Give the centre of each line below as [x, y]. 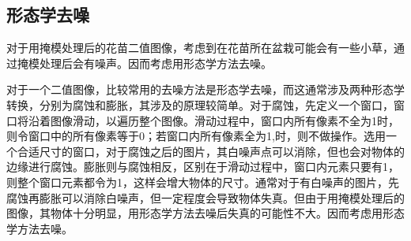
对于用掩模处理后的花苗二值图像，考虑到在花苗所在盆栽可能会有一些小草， [200, 48]
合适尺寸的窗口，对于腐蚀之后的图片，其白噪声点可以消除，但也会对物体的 [211, 151]
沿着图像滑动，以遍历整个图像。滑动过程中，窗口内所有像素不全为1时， [213, 120]
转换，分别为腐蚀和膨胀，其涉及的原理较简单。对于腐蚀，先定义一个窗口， [200, 104]
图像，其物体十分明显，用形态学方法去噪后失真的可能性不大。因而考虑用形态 [205, 213]
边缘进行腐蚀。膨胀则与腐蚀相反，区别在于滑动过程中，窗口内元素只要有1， [203, 167]
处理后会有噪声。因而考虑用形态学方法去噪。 [155, 63]
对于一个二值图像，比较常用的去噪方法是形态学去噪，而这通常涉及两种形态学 [205, 89]
